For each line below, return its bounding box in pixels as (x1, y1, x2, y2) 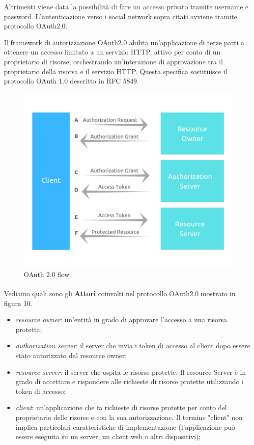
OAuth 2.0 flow (24, 269, 70, 279)
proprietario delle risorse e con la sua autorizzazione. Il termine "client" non (15, 412, 243, 422)
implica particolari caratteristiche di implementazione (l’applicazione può (15, 421, 235, 432)
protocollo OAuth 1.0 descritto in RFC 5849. (4, 76, 139, 86)
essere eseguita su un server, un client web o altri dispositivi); (15, 431, 201, 442)
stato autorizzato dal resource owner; (15, 350, 127, 360)
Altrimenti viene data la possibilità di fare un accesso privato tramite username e (4, 1, 249, 11)
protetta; (15, 324, 42, 334)
